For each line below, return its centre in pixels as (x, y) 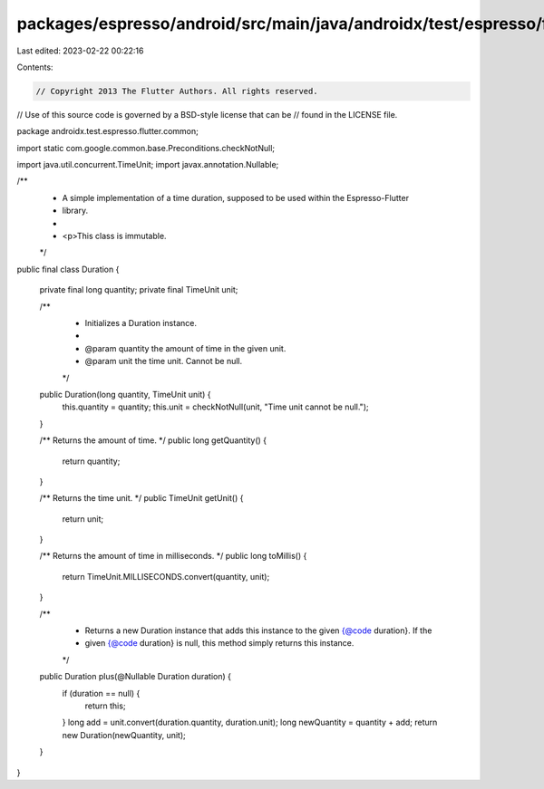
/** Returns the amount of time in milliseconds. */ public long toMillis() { (173, 556)
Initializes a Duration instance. (141, 322)
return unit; (83, 519)
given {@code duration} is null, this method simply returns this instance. (219, 643)
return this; (105, 706)
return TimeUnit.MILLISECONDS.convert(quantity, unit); (166, 576)
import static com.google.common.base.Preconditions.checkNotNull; (146, 148)
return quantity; (91, 461)
